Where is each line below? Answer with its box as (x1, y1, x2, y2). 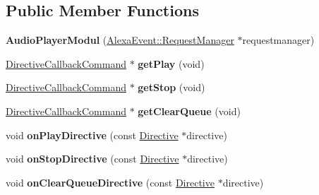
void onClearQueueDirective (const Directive (6, 175, 215, 189)
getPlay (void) (138, 56, 205, 71)
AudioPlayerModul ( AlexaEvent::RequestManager (6, 32, 234, 47)
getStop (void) (138, 80, 205, 95)
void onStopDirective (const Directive (6, 151, 179, 166)
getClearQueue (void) (138, 103, 241, 118)
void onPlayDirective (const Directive (6, 127, 179, 142)
